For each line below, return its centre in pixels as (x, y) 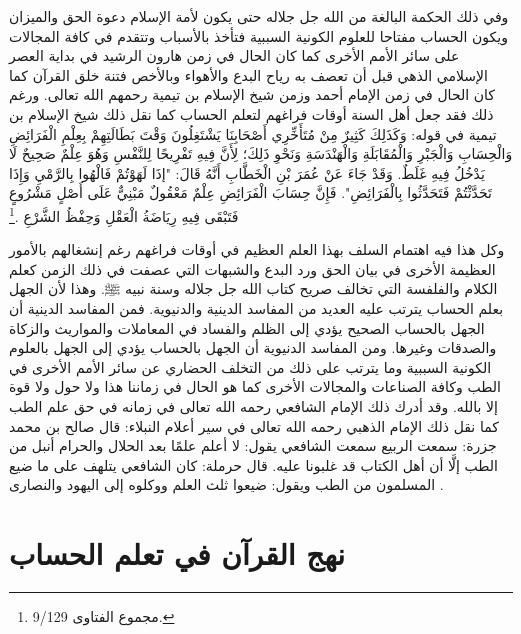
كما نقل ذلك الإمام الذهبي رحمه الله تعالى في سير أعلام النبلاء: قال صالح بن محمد (254, 425)
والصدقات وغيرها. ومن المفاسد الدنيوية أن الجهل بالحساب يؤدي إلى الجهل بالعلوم (253, 347)
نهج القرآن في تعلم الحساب (177, 553)
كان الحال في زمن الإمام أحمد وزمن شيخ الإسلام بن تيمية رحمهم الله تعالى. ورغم (252, 94)
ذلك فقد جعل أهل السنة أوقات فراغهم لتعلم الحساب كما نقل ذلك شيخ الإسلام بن (251, 113)
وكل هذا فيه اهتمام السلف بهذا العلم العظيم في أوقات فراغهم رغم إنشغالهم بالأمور (257, 249)
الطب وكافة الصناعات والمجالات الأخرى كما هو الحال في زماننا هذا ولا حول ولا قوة (255, 386)
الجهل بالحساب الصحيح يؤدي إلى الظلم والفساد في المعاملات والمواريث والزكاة (247, 327)
